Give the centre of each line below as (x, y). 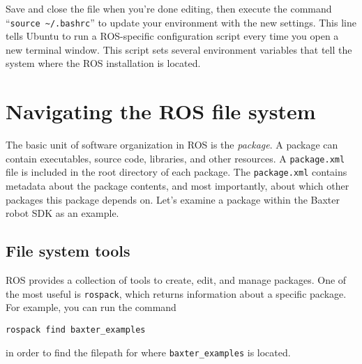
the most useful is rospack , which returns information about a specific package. (176, 293)
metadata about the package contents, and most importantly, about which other (178, 186)
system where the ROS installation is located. (103, 63)
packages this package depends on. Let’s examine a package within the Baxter (173, 199)
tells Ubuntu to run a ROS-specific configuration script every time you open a (172, 36)
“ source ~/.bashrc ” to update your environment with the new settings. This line (181, 22)
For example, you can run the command (91, 307)
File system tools (68, 251)
